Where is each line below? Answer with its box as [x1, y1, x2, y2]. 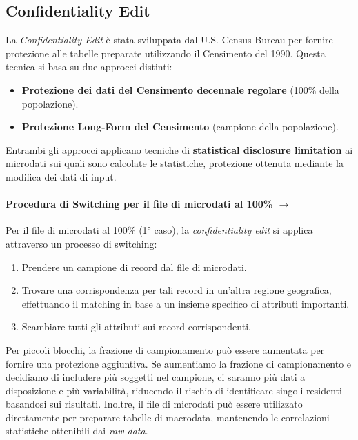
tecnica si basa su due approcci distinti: [6, 59, 172, 74]
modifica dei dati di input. [6, 169, 117, 183]
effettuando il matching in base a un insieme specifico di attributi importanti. [21, 296, 350, 310]
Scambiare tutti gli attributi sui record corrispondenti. [21, 319, 251, 334]
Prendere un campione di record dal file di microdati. [21, 259, 247, 274]
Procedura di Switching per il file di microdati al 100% [6, 197, 273, 211]
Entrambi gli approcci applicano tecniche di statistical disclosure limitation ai [6, 142, 353, 157]
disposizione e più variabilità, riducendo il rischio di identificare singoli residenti [6, 383, 342, 397]
